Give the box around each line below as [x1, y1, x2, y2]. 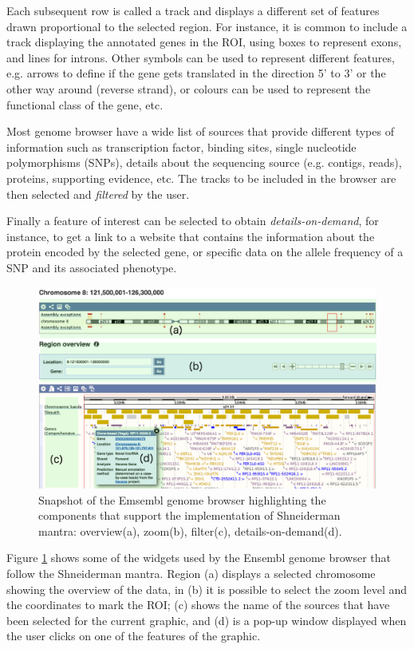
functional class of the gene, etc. [6, 96, 164, 113]
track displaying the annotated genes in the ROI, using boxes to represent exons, [6, 34, 402, 50]
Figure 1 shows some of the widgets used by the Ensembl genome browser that [6, 549, 392, 566]
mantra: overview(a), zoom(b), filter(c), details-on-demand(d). [38, 522, 342, 539]
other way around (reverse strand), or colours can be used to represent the [6, 80, 371, 97]
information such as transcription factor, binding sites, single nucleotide [6, 138, 357, 155]
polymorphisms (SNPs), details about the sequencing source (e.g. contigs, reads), [6, 154, 402, 171]
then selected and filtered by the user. [6, 185, 190, 202]
